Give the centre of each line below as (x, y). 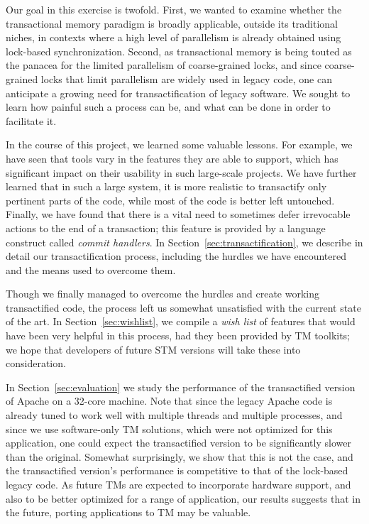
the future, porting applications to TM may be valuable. (128, 512)
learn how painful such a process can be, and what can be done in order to (168, 107)
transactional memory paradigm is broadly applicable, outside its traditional (172, 23)
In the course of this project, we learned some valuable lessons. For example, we (179, 144)
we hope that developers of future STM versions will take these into (153, 349)
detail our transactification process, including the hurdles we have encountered (176, 256)
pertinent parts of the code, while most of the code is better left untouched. (170, 200)
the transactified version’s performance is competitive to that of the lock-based (177, 470)
